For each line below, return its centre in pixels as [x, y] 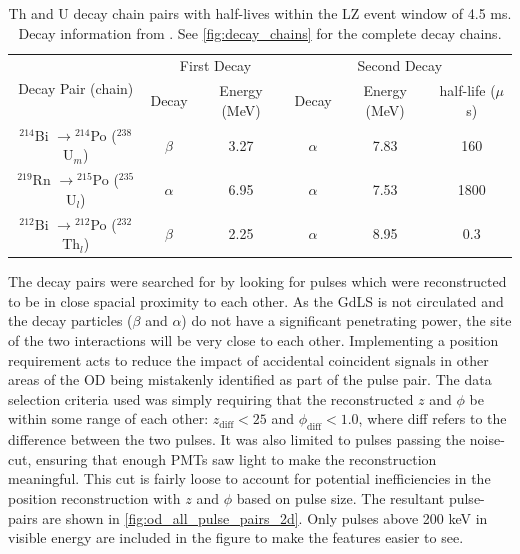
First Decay [215, 65]
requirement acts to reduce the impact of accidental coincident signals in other [248, 359]
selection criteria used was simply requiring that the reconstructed [211, 398]
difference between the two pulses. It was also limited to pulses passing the [237, 439]
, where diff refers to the [432, 418]
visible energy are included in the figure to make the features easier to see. [236, 537]
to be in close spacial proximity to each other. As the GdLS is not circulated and [256, 300]
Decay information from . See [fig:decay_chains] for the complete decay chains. [260, 32]
